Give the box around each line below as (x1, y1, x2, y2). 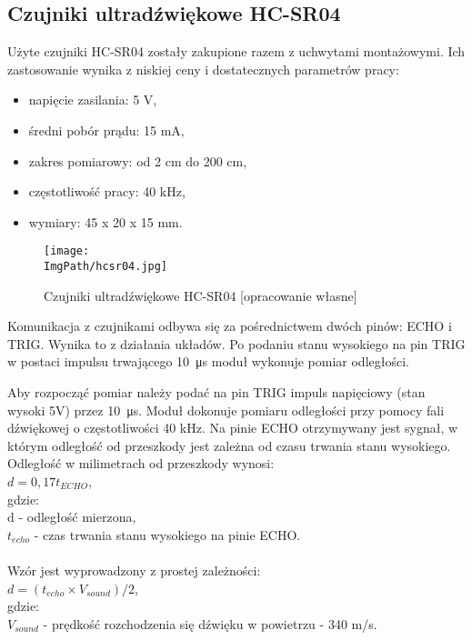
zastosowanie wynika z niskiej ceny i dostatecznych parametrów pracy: (7, 59, 399, 78)
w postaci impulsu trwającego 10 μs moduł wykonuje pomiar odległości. (7, 352, 409, 371)
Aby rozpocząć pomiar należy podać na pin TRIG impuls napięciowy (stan (7, 383, 426, 402)
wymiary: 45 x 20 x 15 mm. (28, 212, 183, 231)
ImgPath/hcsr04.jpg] (44, 260, 168, 274)
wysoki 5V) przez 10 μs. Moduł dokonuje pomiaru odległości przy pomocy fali (7, 400, 445, 419)
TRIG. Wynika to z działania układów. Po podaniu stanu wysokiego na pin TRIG (7, 334, 466, 353)
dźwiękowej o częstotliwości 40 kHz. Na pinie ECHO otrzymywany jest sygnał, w (7, 418, 458, 437)
